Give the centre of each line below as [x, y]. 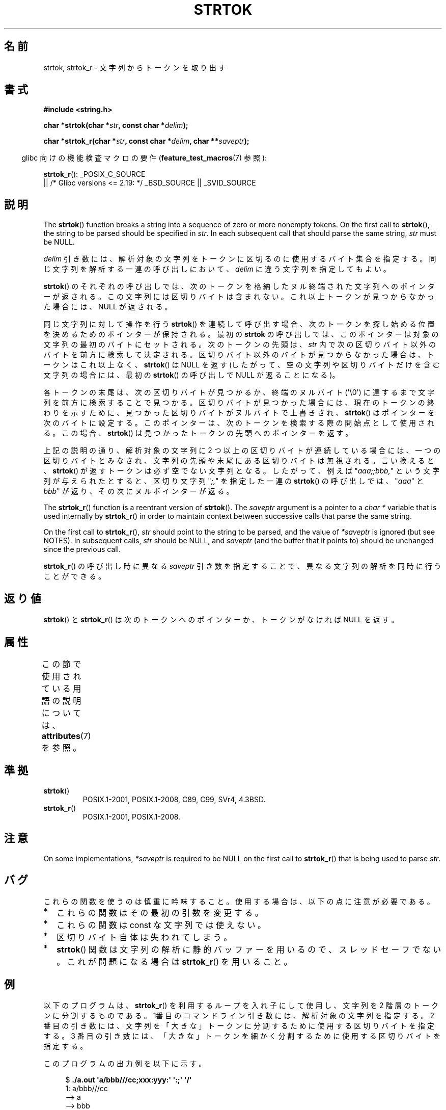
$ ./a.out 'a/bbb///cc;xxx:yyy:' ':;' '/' [129, 1080]
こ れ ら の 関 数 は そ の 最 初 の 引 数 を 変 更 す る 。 [160, 913]
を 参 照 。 [61, 747]
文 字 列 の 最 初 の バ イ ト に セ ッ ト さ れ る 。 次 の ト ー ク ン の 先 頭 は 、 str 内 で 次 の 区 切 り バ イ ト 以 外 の [240, 345]
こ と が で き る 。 [75, 576]
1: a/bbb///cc [87, 1089]
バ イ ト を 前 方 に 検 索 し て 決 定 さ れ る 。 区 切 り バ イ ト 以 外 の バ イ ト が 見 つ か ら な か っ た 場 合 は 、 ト [239, 355]
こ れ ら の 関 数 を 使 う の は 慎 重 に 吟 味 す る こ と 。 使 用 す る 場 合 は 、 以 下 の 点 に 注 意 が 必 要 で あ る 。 [239, 901]
